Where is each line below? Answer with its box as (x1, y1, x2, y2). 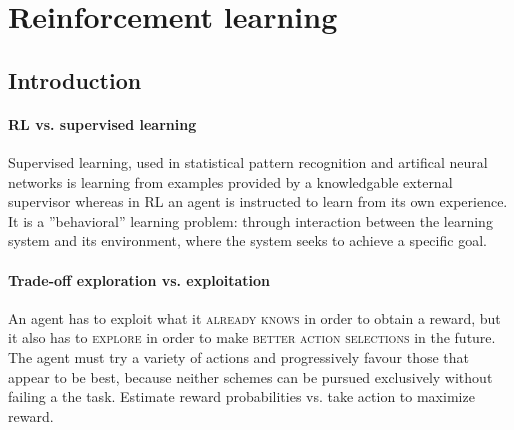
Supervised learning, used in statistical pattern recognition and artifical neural (8, 151, 488, 172)
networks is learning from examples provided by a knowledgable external (8, 171, 453, 192)
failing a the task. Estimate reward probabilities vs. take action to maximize (8, 386, 475, 407)
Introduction (8, 64, 142, 95)
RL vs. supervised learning (8, 113, 197, 134)
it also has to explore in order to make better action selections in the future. (8, 327, 496, 348)
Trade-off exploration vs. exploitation (8, 269, 270, 290)
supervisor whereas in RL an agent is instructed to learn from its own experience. (8, 191, 508, 212)
